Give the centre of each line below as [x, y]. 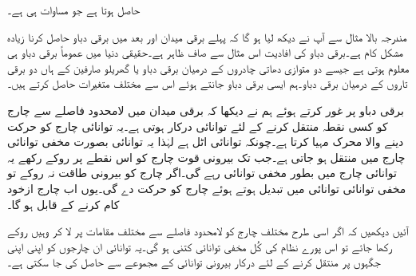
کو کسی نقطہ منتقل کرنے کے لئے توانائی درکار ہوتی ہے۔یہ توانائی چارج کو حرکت [198, 126]
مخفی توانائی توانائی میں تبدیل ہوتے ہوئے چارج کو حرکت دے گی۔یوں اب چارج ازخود [207, 188]
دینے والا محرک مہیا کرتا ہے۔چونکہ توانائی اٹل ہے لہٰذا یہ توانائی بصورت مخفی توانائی [206, 142]
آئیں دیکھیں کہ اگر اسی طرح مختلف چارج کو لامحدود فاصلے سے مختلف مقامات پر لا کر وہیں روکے [208, 231]
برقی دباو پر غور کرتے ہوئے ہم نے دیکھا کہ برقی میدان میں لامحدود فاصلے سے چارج [206, 110]
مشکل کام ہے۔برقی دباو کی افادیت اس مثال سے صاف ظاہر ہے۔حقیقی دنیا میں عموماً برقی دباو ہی [206, 52]
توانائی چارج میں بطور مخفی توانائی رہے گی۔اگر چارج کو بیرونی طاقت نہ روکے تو [202, 173]
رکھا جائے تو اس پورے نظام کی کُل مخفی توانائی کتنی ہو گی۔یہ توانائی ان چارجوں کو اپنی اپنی [200, 246]
